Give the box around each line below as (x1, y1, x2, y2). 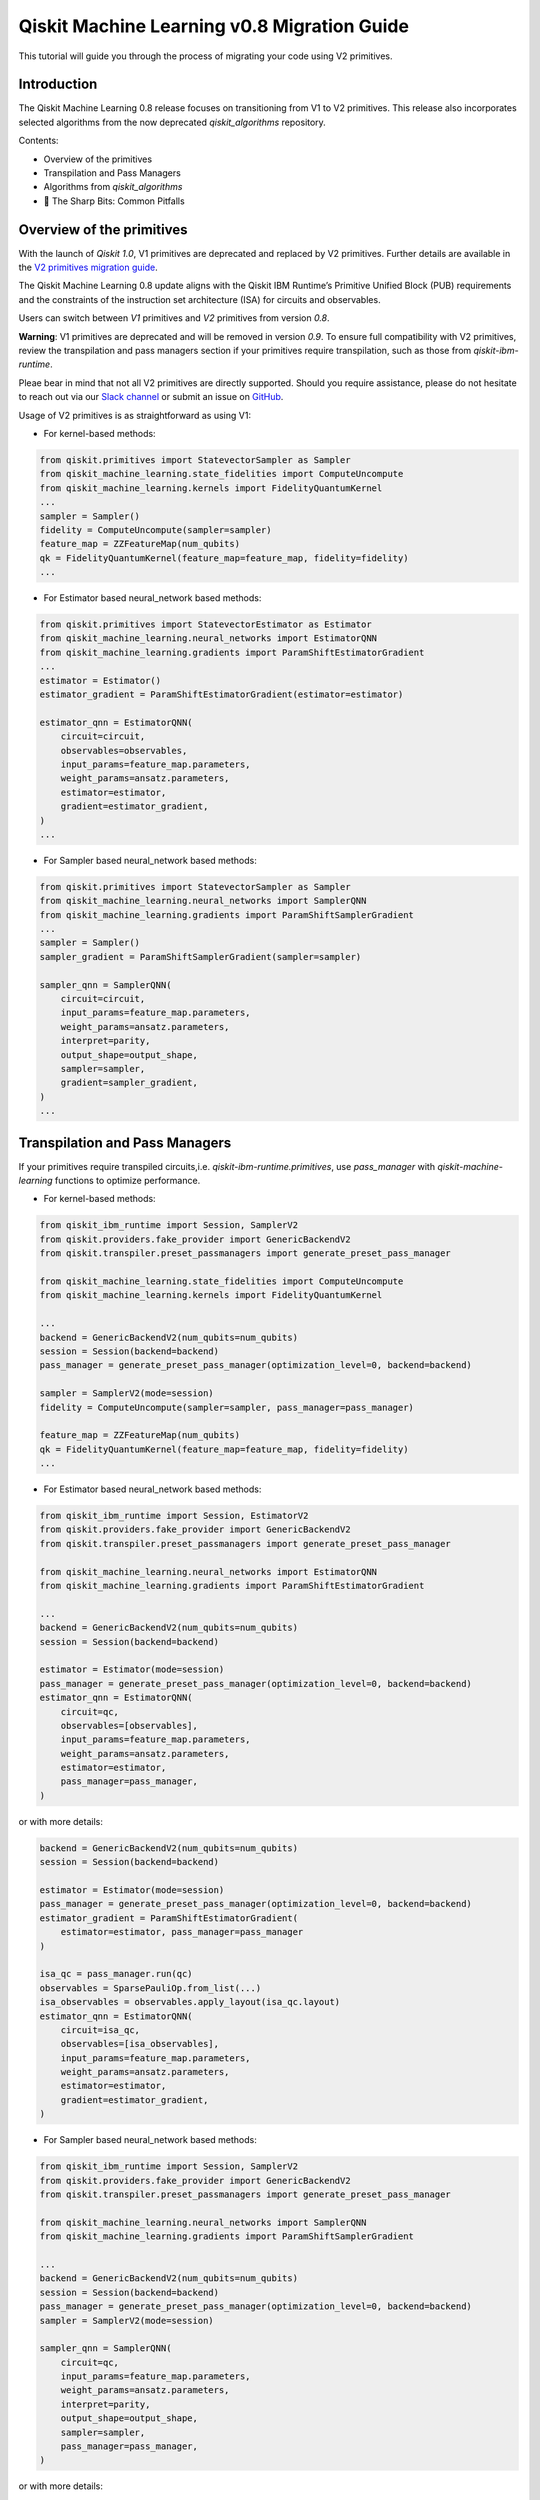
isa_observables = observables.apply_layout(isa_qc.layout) (39, 1996, 341, 2008)
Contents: (18, 135, 59, 147)
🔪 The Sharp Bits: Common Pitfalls (43, 195, 185, 207)
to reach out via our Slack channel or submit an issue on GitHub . (18, 391, 284, 403)
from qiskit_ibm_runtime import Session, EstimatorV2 (39, 1510, 309, 1522)
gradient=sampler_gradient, (60, 1077, 199, 1089)
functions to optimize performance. (55, 1175, 201, 1187)
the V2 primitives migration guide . (18, 261, 159, 274)
